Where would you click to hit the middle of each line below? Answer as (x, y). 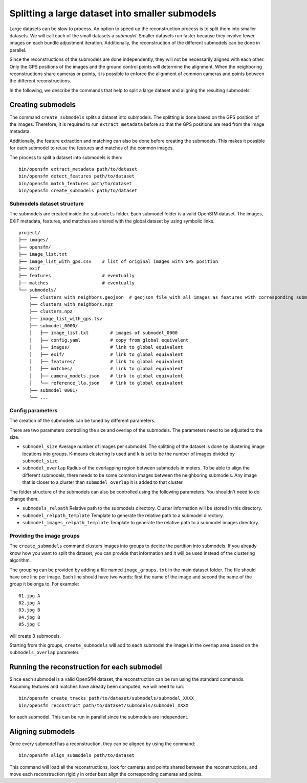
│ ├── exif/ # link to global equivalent (106, 354)
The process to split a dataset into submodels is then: (66, 157)
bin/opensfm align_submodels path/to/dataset (77, 755)
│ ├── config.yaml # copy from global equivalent (109, 340)
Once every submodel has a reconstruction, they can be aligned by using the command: (102, 744)
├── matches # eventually (77, 283)
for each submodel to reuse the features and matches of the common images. (92, 148)
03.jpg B (29, 610)
